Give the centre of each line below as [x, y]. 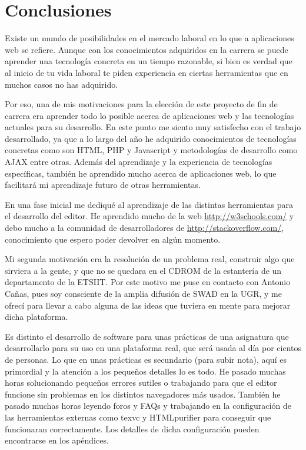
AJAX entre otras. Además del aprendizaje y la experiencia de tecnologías [139, 162]
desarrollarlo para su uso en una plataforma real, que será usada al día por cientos [153, 348]
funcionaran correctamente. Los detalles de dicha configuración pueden [132, 429]
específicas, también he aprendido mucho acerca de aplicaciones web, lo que [141, 173]
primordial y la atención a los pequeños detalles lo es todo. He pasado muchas [145, 371]
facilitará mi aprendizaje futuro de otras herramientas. [103, 185]
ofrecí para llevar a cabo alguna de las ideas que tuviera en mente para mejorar [148, 305]
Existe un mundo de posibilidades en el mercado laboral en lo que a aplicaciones [149, 38]
